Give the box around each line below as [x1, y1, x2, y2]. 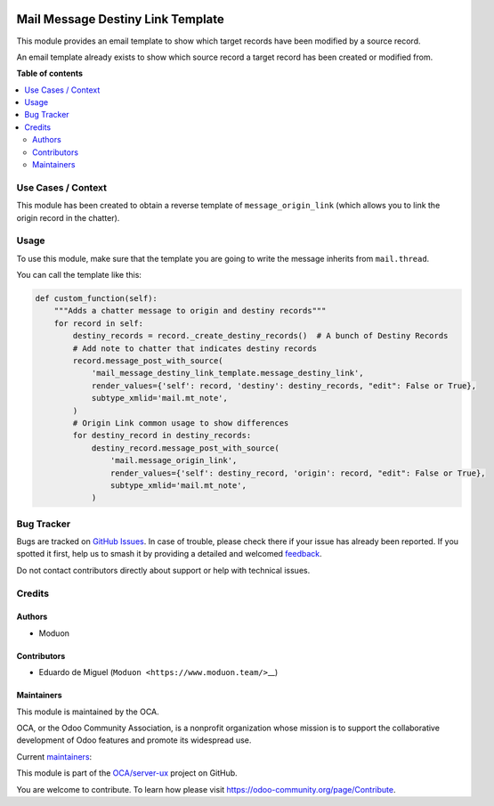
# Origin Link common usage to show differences [72, 418, 289, 427]
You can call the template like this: [16, 270, 142, 281]
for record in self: [53, 318, 144, 329]
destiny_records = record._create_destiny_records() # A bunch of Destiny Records [72, 330, 449, 341]
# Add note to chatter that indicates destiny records [72, 343, 318, 354]
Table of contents [16, 68, 84, 79]
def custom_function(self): [35, 294, 158, 304]
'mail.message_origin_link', [109, 455, 238, 466]
